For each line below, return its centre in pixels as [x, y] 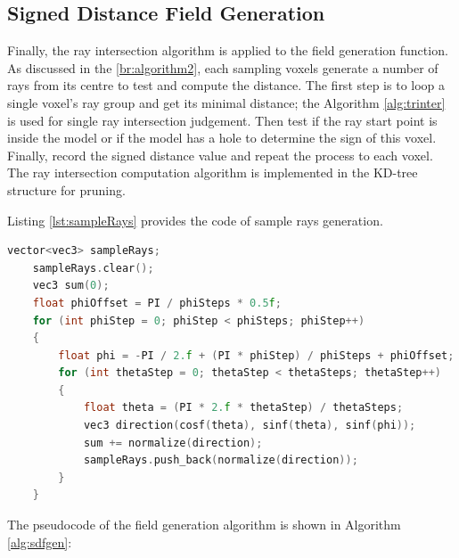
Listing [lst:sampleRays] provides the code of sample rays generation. [195, 220]
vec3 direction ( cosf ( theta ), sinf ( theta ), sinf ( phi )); [250, 426]
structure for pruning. [66, 189]
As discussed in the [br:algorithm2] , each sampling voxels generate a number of [223, 67]
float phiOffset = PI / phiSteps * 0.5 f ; [157, 303]
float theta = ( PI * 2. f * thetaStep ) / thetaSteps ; [243, 408]
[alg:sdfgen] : [40, 542]
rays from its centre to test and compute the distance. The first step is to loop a [226, 85]
